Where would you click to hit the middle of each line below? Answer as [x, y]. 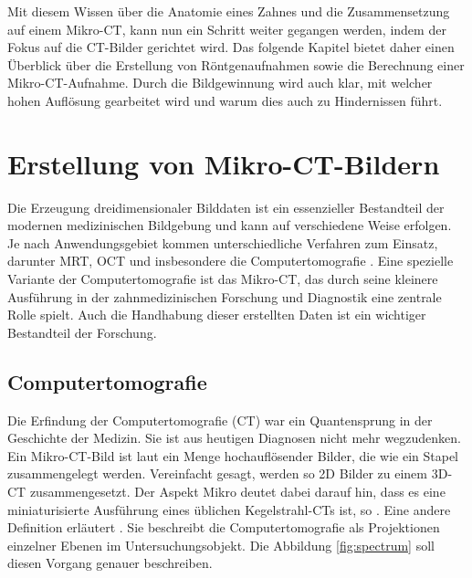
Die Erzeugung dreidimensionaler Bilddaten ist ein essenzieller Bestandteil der [226, 207]
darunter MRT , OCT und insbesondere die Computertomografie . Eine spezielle [231, 261]
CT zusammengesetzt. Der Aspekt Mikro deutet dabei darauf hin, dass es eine [226, 492]
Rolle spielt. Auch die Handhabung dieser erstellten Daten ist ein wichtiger [217, 315]
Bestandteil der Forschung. [82, 332]
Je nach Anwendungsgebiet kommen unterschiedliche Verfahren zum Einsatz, [223, 242]
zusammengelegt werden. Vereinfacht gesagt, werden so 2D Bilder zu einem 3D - [230, 473]
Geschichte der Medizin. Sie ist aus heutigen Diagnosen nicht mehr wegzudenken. [234, 438]
